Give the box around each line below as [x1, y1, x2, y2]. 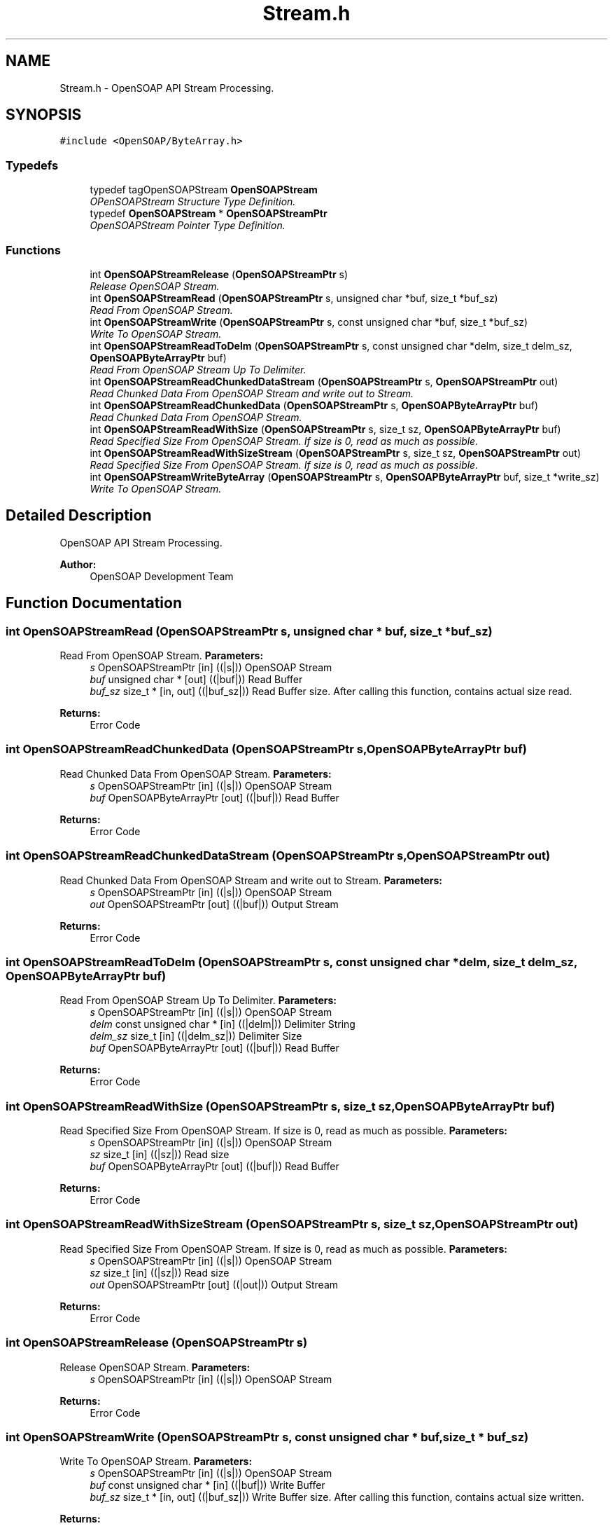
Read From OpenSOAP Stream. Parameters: [59, 649, 264, 661]
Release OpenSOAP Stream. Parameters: [59, 1361, 251, 1373]
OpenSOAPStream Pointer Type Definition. [90, 219, 286, 232]
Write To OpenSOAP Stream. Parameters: [59, 1455, 253, 1468]
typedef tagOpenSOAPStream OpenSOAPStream [90, 184, 318, 196]
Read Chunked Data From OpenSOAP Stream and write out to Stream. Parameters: [59, 874, 443, 886]
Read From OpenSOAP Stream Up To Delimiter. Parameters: [59, 994, 337, 1007]
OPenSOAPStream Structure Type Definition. [90, 195, 296, 208]
